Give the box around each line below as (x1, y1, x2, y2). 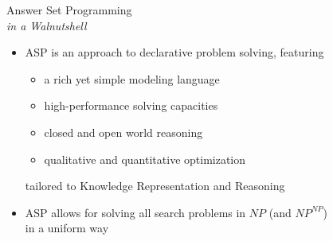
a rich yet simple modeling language (44, 70, 220, 87)
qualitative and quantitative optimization (44, 150, 246, 167)
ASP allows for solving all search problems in (25, 204, 246, 220)
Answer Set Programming (6, 2, 132, 17)
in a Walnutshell (6, 17, 87, 33)
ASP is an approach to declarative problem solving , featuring (25, 44, 324, 60)
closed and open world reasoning (44, 123, 203, 140)
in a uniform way (25, 220, 109, 236)
